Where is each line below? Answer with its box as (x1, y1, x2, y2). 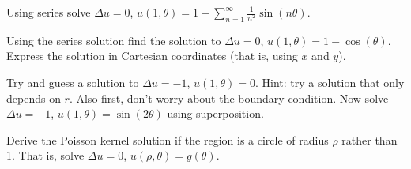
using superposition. (167, 105, 264, 122)
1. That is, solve (6, 147, 85, 163)
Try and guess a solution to (6, 73, 139, 90)
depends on (6, 89, 61, 106)
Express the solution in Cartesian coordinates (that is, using (6, 47, 298, 64)
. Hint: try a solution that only (255, 73, 405, 90)
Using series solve (6, 4, 91, 20)
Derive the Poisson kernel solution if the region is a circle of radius (6, 131, 329, 148)
